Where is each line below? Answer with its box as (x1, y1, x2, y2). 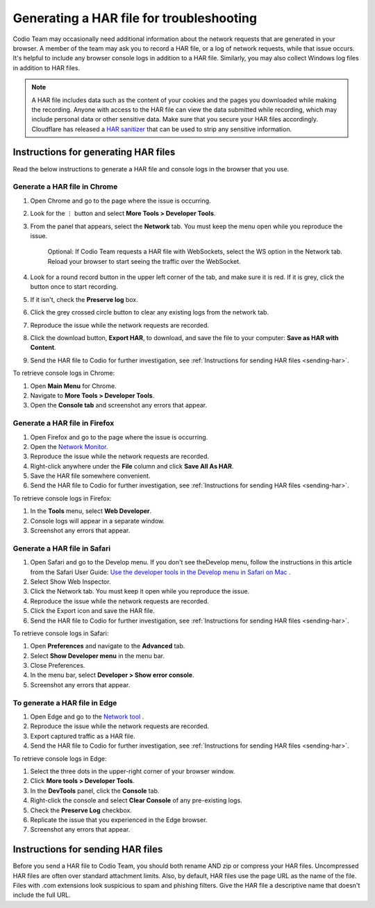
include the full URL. (12, 891, 71, 899)
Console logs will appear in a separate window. (30, 516, 165, 525)
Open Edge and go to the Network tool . (30, 712, 144, 721)
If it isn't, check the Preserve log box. (30, 295, 138, 303)
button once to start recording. (30, 283, 118, 291)
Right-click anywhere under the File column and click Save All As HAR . (30, 462, 234, 470)
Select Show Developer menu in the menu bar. (30, 651, 165, 659)
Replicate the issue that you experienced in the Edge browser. (30, 816, 208, 824)
